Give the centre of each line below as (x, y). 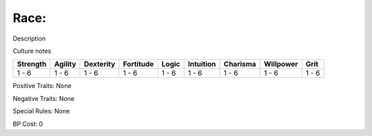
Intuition (202, 64)
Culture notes (32, 51)
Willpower (281, 64)
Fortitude (138, 64)
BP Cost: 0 (28, 124)
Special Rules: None (41, 111)
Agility (65, 64)
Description (29, 38)
